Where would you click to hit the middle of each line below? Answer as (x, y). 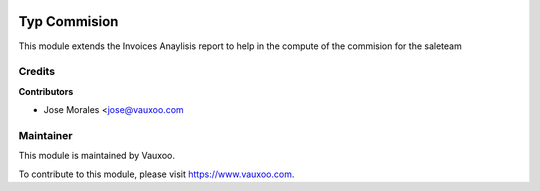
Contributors (46, 91)
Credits (36, 72)
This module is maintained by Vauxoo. (96, 156)
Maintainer (45, 135)
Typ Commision (68, 21)
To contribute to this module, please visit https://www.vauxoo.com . (156, 174)
